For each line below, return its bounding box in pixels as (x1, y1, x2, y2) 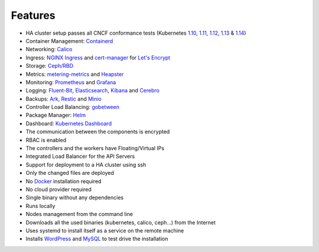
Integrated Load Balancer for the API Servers (25, 153, 135, 160)
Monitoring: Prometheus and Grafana (25, 78, 116, 85)
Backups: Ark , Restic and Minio (25, 95, 102, 102)
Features (11, 9, 56, 22)
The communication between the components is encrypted (25, 128, 170, 135)
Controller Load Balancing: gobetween (25, 104, 119, 111)
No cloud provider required (25, 185, 92, 193)
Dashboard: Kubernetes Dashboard (25, 120, 112, 127)
